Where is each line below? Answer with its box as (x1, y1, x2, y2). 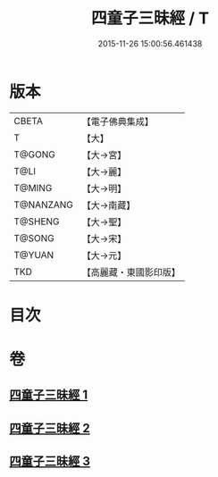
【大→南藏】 (81, 198, 136, 211)
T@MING (13, 181, 53, 194)
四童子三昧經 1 (9, 388, 88, 403)
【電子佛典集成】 (81, 115, 155, 128)
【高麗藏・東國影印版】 (81, 265, 181, 278)
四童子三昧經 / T (90, 8, 210, 29)
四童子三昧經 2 (9, 421, 91, 436)
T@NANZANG (13, 198, 74, 211)
